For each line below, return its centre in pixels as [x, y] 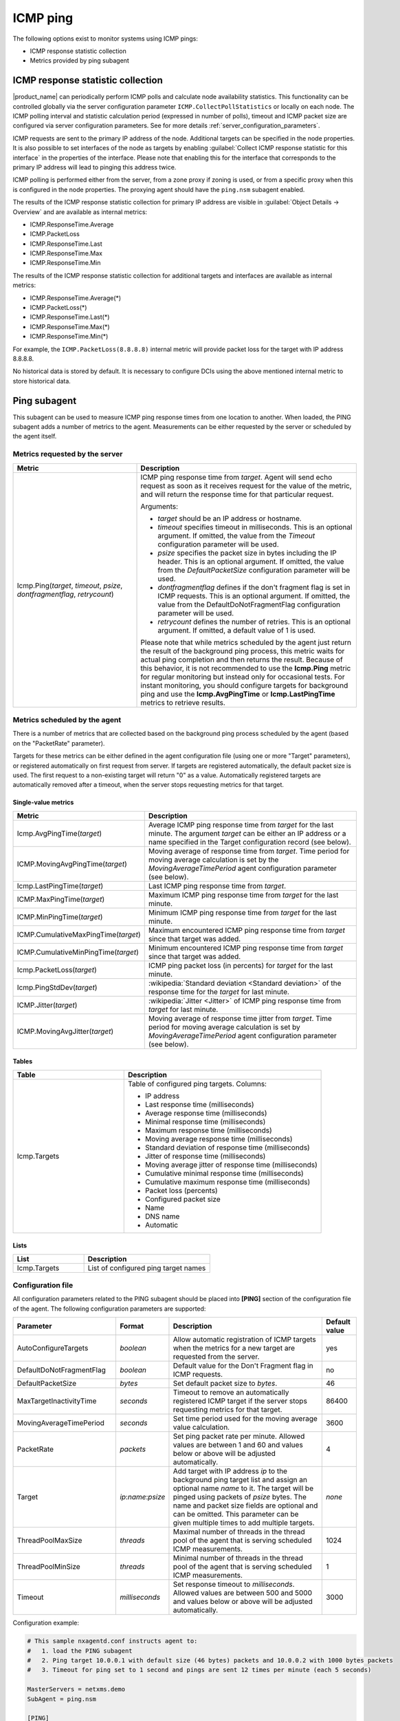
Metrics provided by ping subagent [80, 61]
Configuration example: [46, 1623]
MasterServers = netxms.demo [76, 1689]
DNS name [163, 1216]
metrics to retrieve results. [183, 702]
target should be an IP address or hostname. [230, 518]
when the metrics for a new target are [234, 1348]
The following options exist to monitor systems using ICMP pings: [105, 39]
